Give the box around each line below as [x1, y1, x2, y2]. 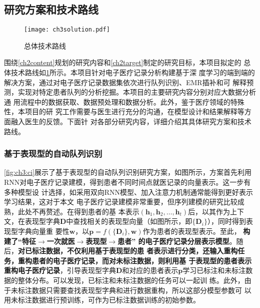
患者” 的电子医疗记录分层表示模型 [117, 235, 229, 246]
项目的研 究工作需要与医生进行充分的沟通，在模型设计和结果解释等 [24, 106, 244, 117]
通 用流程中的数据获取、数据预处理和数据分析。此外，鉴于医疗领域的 [4, 96, 230, 107]
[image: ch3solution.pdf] [24, 26, 110, 34]
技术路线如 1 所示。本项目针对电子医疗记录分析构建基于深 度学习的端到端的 [10, 67, 255, 78]
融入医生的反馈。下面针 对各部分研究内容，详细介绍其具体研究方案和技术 [10, 116, 251, 127]
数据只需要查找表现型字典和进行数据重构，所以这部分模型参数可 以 [31, 284, 251, 295]
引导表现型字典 [66, 265, 116, 275]
